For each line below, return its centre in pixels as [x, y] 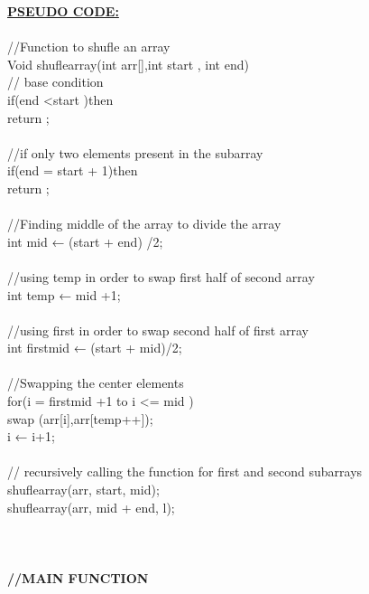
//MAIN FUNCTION [78, 578]
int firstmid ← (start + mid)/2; [95, 348]
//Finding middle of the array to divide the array [144, 224]
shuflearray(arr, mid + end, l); [91, 507]
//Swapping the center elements [96, 383]
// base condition [55, 82]
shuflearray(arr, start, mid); [83, 490]
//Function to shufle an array [89, 47]
